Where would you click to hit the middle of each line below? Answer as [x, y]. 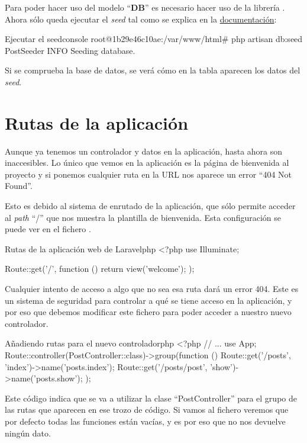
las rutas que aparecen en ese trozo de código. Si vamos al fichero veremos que [147, 410]
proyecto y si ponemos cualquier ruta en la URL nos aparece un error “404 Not [148, 174]
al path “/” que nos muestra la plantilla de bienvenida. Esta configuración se [143, 217]
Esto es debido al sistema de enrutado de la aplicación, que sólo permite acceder [150, 206]
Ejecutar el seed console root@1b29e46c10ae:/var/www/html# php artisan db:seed [154, 39]
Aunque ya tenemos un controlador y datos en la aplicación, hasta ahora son [144, 151]
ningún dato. [28, 433]
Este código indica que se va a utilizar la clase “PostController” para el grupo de [151, 398]
